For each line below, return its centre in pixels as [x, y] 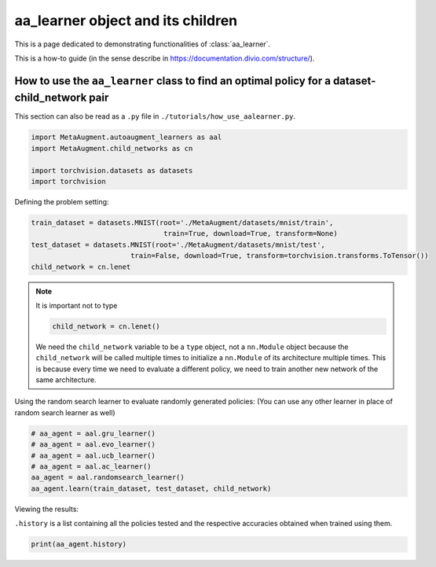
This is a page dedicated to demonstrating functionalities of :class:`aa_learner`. [143, 44]
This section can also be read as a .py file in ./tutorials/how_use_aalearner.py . [155, 116]
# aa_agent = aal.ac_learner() [92, 466]
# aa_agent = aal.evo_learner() [93, 445]
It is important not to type [77, 305]
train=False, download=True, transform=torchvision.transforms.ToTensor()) [279, 256]
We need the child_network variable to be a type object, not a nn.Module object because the [192, 347]
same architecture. [66, 380]
